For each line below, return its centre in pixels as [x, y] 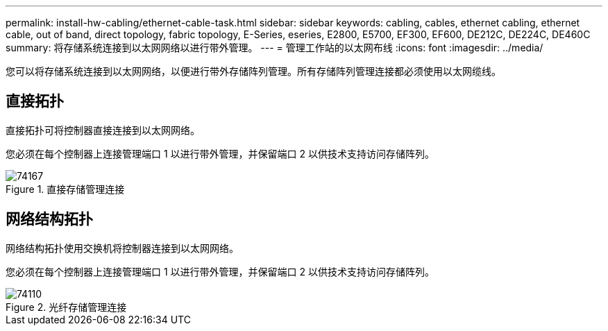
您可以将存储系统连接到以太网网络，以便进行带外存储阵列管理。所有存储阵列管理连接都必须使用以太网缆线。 [253, 71]
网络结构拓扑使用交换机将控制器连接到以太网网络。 [122, 248]
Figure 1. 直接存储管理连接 [65, 189]
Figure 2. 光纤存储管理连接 [66, 307]
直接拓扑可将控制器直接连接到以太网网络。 [103, 130]
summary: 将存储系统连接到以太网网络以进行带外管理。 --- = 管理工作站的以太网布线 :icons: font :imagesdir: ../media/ [275, 48]
